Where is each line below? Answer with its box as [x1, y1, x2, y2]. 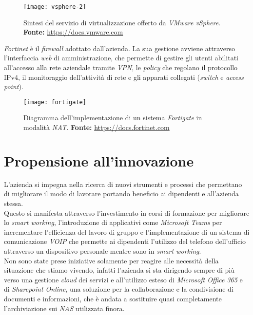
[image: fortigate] [23, 98, 86, 106]
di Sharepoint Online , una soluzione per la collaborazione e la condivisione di [4, 284, 234, 294]
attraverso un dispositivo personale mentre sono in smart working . [4, 245, 201, 256]
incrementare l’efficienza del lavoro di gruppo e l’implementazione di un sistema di [4, 226, 250, 237]
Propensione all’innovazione [4, 150, 194, 170]
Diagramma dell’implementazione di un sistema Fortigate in [23, 112, 202, 123]
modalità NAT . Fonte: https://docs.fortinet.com [23, 122, 170, 132]
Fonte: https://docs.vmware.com [23, 27, 123, 37]
